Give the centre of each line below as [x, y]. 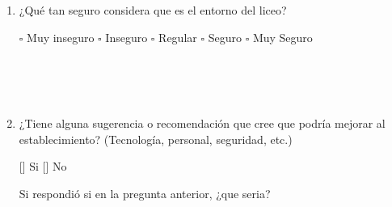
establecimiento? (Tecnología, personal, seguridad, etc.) [156, 139]
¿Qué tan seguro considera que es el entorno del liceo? [153, 10]
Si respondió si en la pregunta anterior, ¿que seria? [145, 193]
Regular [178, 37]
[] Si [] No [43, 166]
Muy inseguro [61, 37]
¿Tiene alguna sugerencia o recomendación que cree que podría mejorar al [202, 123]
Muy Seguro [282, 37]
